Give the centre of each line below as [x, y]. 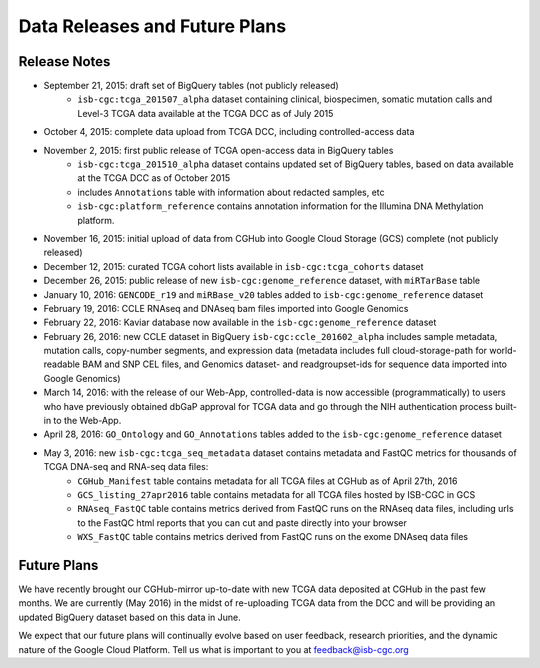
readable [61, 364]
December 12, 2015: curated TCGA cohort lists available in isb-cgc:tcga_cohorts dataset [233, 266]
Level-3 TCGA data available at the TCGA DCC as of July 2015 [205, 113]
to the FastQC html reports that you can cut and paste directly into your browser [242, 522]
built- [506, 406]
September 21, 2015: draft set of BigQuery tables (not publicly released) [191, 86]
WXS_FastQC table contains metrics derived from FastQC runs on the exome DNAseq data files [273, 537]
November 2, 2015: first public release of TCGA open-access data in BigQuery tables [218, 150]
